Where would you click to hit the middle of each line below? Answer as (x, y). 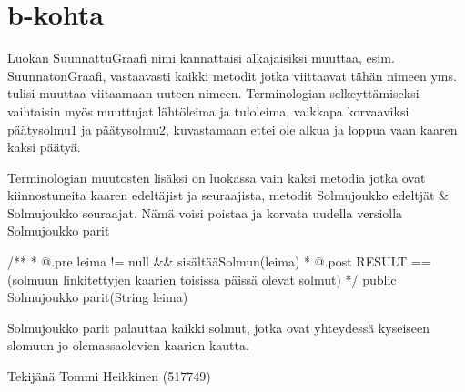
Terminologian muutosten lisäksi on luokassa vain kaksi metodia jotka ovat (217, 177)
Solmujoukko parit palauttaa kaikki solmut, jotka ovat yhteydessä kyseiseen (219, 327)
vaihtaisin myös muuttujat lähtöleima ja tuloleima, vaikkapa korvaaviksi (208, 111)
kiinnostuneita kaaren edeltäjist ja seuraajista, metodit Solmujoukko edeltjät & (228, 195)
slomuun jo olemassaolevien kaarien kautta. (128, 345)
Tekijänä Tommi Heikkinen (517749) (109, 376)
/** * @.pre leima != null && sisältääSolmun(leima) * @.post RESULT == (219, 261)
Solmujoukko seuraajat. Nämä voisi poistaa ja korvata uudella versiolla (205, 212)
